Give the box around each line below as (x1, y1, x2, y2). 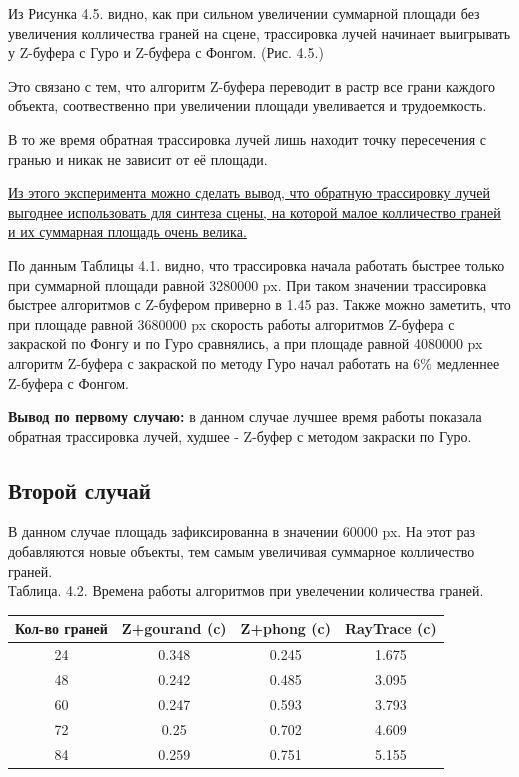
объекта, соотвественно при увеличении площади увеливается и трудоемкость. (8, 95, 487, 116)
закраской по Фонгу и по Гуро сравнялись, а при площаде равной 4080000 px (8, 333, 483, 354)
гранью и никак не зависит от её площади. (8, 148, 268, 169)
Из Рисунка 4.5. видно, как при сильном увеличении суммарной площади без (8, 3, 480, 23)
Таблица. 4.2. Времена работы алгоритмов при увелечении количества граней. (8, 580, 484, 601)
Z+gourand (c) (121, 618, 227, 639)
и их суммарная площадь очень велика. (8, 221, 247, 242)
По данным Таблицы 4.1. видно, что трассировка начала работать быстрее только (8, 254, 505, 275)
